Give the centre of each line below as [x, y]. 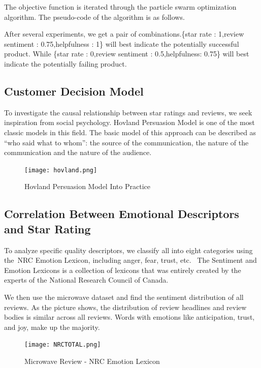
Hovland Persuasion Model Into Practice [87, 186]
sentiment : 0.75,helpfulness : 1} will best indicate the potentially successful [122, 43]
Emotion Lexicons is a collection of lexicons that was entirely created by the [123, 270]
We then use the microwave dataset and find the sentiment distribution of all [124, 297]
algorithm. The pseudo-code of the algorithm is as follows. [94, 17]
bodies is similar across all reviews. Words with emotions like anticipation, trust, [129, 317]
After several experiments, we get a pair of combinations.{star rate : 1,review [124, 34]
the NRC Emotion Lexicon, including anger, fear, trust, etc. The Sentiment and [130, 260]
